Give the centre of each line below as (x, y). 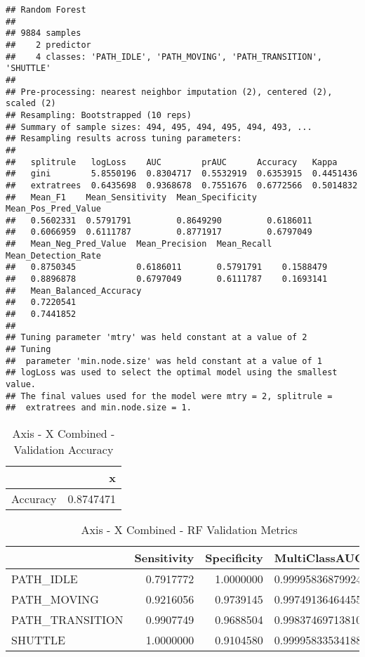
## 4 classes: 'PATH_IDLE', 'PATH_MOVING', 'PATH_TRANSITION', (164, 57)
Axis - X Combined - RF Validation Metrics (189, 529)
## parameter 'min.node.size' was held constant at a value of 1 (164, 361)
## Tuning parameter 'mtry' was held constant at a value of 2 (157, 338)
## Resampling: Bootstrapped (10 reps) (99, 115)
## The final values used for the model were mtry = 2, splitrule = (169, 396)
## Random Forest (46, 10)
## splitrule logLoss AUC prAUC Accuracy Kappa (172, 162)
